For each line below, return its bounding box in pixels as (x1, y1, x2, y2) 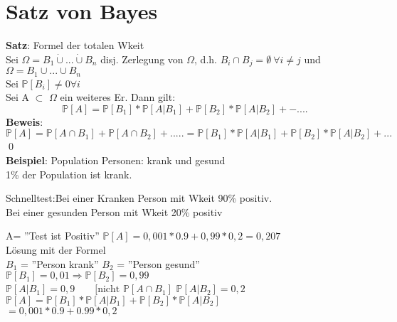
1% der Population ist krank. (6, 166, 132, 181)
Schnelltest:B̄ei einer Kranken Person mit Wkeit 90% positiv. (6, 190, 272, 205)
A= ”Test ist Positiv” (6, 228, 100, 243)
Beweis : (6, 114, 43, 129)
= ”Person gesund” (117, 256, 200, 271)
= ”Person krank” (20, 256, 99, 271)
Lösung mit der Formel (6, 242, 106, 257)
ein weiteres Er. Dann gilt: (60, 90, 176, 104)
